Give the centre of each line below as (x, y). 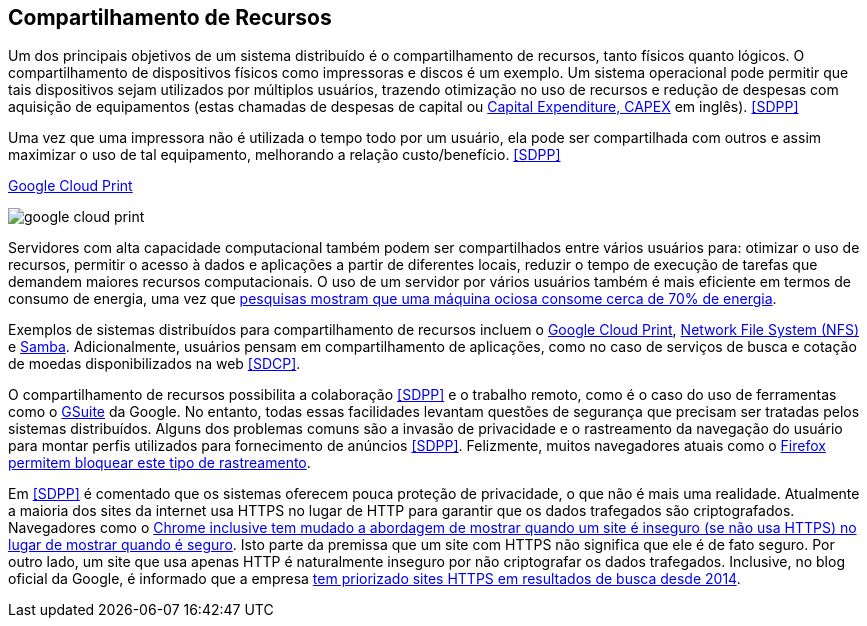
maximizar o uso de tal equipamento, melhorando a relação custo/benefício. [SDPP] (284, 155)
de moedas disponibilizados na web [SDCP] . (154, 364)
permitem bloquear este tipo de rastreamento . (159, 463)
